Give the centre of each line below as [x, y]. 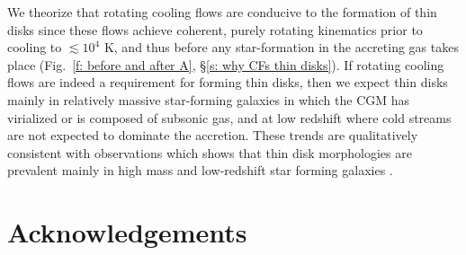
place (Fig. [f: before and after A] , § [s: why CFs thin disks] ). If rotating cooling [226, 64]
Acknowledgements [127, 232]
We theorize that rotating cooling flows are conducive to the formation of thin [222, 12]
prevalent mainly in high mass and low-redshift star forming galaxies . [200, 170]
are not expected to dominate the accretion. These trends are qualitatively [213, 135]
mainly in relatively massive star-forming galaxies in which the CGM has [209, 99]
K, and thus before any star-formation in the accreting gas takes [281, 47]
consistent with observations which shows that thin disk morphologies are [210, 152]
